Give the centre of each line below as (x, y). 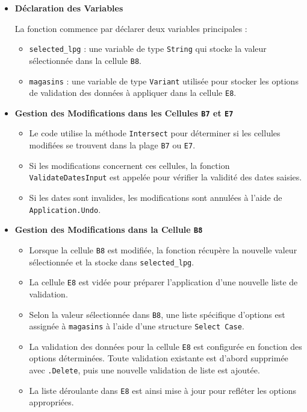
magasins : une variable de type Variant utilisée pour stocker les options (164, 81)
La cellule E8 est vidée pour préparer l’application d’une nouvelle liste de (163, 282)
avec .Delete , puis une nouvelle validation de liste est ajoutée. (144, 370)
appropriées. (51, 402)
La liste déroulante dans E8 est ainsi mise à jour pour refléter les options (163, 390)
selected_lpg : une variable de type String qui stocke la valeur (148, 49)
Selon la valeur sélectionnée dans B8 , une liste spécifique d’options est (157, 314)
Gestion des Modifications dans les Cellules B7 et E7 (124, 113)
